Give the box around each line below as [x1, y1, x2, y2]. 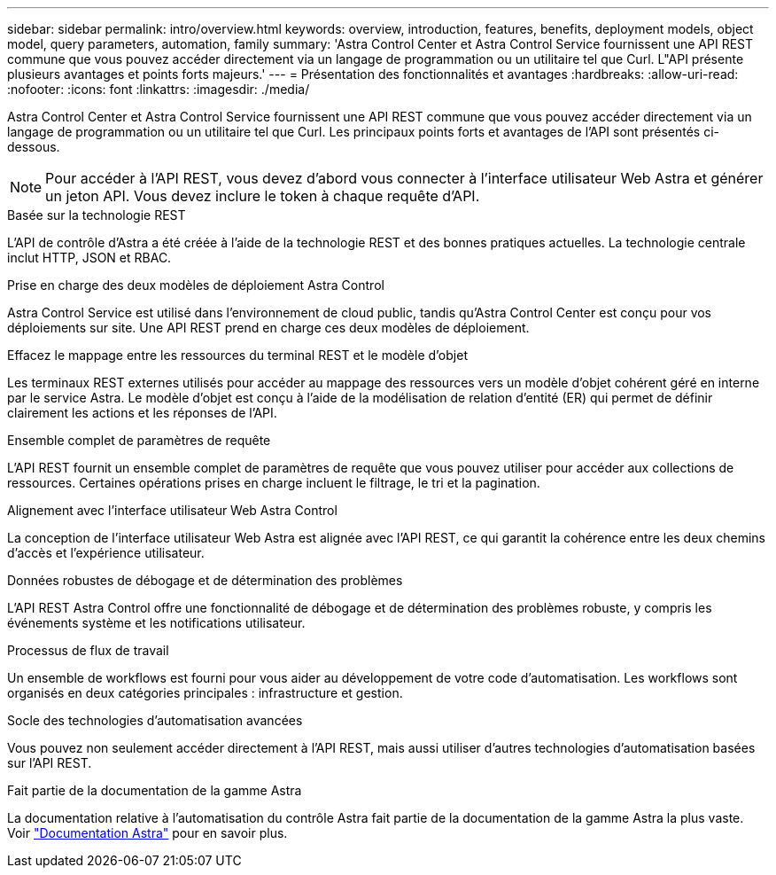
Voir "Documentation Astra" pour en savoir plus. [7, 825, 288, 840]
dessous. [7, 139, 60, 154]
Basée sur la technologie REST [7, 207, 186, 223]
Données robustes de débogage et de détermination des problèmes [7, 573, 403, 588]
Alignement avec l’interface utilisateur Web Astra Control [7, 503, 338, 518]
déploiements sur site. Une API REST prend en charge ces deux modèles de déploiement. [7, 320, 530, 335]
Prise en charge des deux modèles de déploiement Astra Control [7, 277, 384, 293]
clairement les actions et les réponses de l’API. [7, 405, 277, 420]
